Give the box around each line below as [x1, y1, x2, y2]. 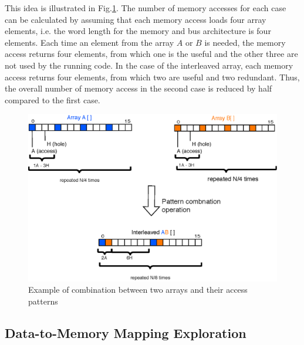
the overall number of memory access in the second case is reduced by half [5, 82, 272, 94]
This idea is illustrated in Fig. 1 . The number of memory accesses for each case [5, 2, 286, 13]
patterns [28, 295, 58, 307]
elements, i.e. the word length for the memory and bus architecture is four [5, 25, 271, 37]
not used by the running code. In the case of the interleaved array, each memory [5, 59, 293, 71]
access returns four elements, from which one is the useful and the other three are [5, 48, 298, 60]
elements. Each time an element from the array [5, 36, 174, 48]
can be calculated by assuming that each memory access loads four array [5, 13, 266, 25]
